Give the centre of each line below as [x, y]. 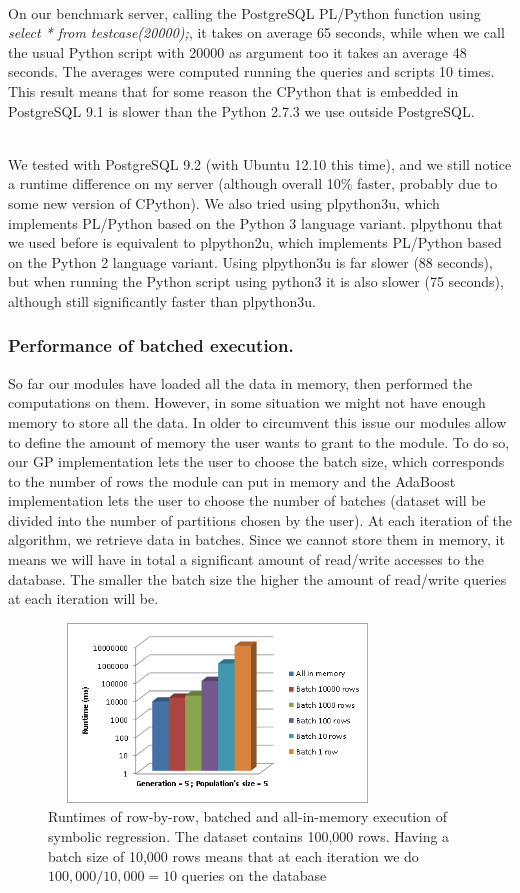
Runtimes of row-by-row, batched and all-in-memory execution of [247, 816]
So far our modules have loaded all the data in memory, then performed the [240, 382]
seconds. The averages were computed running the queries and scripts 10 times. [251, 71]
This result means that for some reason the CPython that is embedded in [233, 90]
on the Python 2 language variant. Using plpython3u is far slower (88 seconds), [250, 261]
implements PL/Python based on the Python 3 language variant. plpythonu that [255, 222]
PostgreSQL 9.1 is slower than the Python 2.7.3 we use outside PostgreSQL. [241, 110]
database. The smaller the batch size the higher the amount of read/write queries [257, 578]
